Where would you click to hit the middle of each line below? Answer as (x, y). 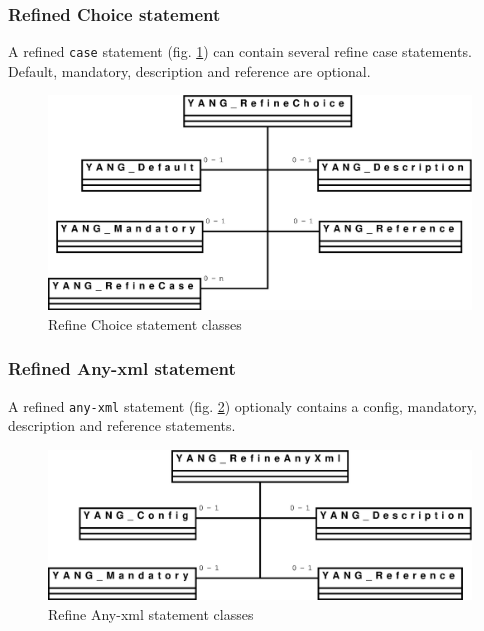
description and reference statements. (122, 425)
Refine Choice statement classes (145, 323)
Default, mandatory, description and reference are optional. (189, 70)
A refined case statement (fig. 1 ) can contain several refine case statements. (240, 51)
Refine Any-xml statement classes (151, 613)
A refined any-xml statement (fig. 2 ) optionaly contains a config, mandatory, (242, 405)
